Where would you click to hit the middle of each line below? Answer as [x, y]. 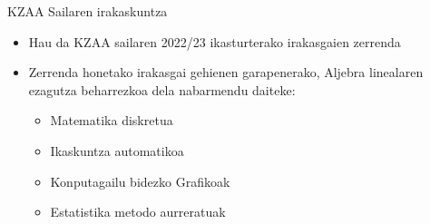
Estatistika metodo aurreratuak [138, 212]
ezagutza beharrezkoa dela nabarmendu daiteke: [162, 89]
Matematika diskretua [112, 120]
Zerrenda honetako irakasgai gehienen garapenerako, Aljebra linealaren [226, 72]
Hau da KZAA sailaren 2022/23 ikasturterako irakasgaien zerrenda [215, 41]
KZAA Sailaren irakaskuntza [88, 11]
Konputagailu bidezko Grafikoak [140, 181]
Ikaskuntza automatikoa [117, 150]
